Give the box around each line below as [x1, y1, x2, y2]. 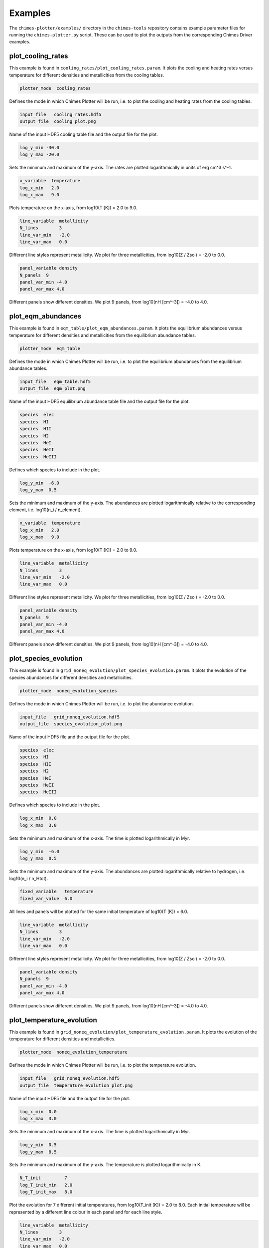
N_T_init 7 [19, 1175, 67, 1181]
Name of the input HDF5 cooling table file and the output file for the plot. [9, 131, 158, 137]
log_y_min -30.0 [19, 145, 60, 150]
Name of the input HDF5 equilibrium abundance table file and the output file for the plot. [9, 398, 190, 404]
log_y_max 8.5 [19, 1149, 57, 1155]
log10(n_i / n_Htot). [9, 875, 48, 881]
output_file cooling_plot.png [19, 118, 97, 124]
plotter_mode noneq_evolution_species [19, 688, 117, 693]
